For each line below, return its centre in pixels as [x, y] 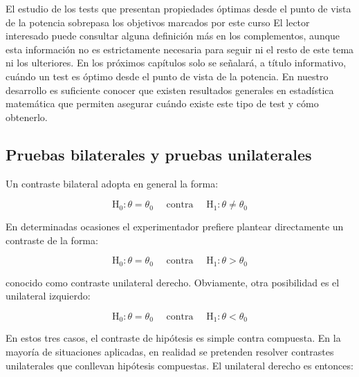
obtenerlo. [27, 117]
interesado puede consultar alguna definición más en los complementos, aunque [173, 36]
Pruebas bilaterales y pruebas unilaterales [159, 154]
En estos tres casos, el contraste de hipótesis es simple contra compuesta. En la [173, 338]
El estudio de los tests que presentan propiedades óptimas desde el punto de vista [178, 8]
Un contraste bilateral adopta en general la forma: [112, 183]
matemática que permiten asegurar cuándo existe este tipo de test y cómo [162, 103]
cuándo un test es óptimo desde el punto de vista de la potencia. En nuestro [167, 76]
